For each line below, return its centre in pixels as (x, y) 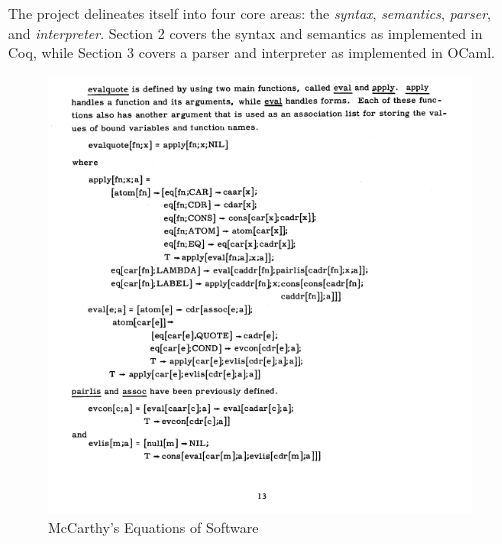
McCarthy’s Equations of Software (153, 527)
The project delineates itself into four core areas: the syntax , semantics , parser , (249, 13)
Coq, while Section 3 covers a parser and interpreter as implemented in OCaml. (251, 52)
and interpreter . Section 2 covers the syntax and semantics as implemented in (245, 32)
